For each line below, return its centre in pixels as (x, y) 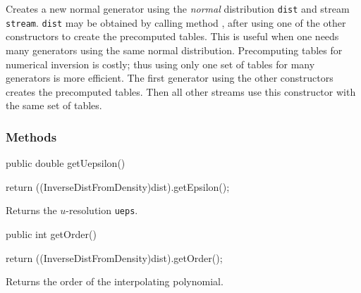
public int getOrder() (51, 233)
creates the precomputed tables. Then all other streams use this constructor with (181, 91)
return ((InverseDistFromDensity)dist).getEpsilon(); (118, 186)
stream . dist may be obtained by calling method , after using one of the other (176, 22)
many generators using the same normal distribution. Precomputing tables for (174, 50)
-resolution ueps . (102, 210)
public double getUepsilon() (66, 163)
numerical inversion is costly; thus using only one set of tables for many (160, 64)
